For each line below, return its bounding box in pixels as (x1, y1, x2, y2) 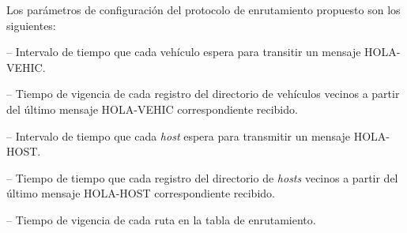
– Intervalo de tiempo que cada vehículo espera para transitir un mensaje (6, 43, 361, 60)
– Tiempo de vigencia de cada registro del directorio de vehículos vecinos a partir (6, 85, 400, 102)
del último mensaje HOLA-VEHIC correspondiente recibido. (6, 100, 298, 117)
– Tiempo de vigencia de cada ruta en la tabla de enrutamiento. (6, 211, 316, 227)
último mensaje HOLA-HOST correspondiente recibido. (6, 185, 275, 201)
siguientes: (6, 17, 56, 33)
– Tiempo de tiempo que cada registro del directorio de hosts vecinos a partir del (6, 169, 398, 186)
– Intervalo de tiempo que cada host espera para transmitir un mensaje (6, 127, 350, 144)
